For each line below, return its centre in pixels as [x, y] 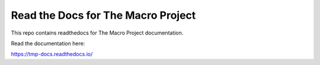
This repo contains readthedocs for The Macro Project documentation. [97, 33]
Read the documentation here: [48, 43]
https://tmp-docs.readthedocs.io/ [52, 54]
